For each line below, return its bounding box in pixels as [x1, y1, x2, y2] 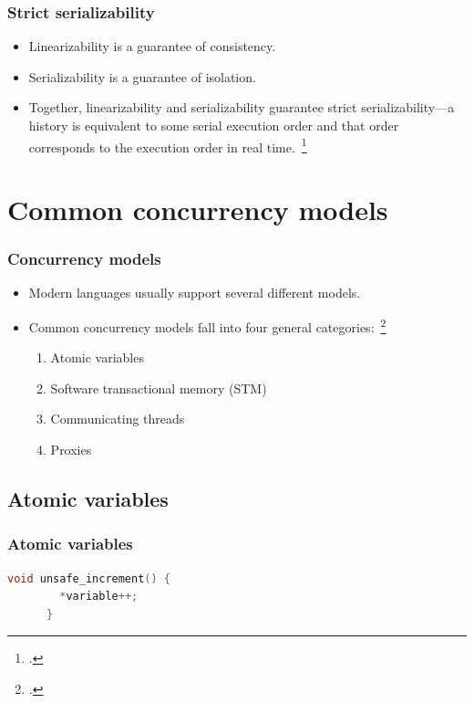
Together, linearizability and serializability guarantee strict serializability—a [28, 98, 455, 117]
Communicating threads [50, 409, 185, 428]
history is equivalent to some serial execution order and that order [28, 116, 399, 134]
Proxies [50, 440, 92, 459]
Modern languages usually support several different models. [28, 283, 361, 302]
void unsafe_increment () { [7, 572, 171, 585]
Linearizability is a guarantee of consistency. [28, 37, 276, 56]
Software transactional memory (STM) [50, 378, 267, 397]
